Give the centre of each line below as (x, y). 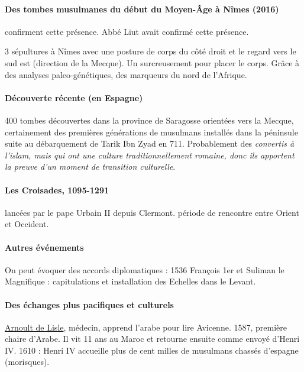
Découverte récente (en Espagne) (74, 97)
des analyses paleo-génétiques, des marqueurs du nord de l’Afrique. (126, 74)
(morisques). (27, 362)
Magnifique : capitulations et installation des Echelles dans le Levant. (130, 281)
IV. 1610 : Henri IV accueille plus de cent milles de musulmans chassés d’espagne (152, 350)
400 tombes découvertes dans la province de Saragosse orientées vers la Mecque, (149, 120)
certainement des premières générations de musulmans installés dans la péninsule (151, 132)
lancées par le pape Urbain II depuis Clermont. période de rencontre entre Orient (152, 212)
